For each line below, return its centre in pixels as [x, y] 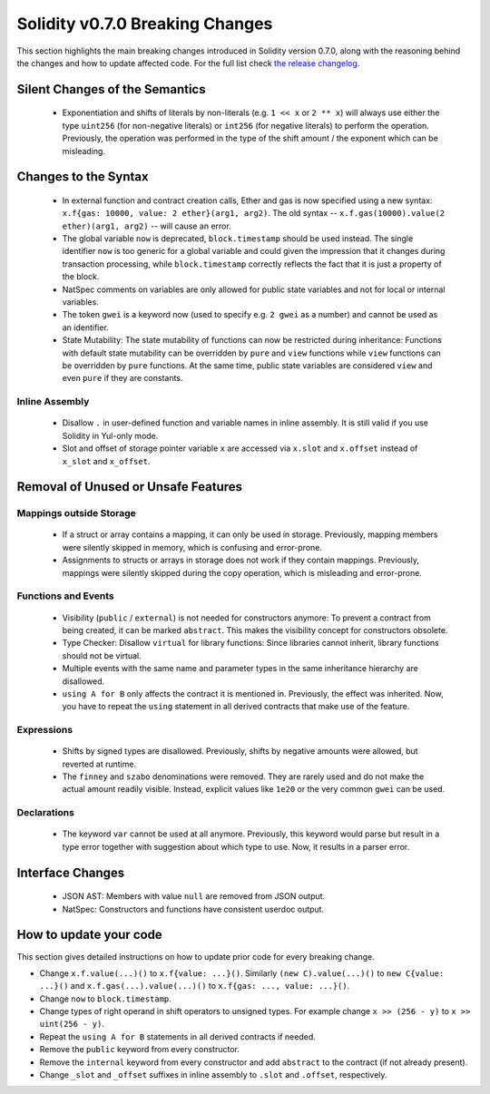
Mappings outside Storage [76, 513]
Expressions [44, 730]
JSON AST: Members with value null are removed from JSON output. [194, 896]
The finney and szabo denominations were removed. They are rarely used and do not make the [243, 777]
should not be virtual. [102, 655]
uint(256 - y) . [72, 1024]
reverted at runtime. [99, 764]
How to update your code [89, 935]
